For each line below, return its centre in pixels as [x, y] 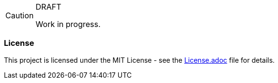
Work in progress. [68, 24]
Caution [20, 15]
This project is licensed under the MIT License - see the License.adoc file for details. [139, 60]
